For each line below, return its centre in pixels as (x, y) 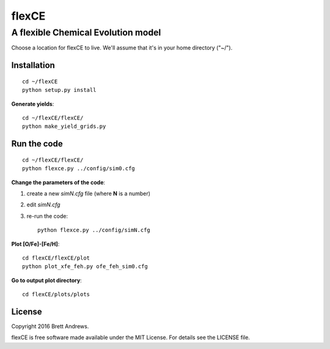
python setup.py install (59, 90)
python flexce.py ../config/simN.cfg (94, 230)
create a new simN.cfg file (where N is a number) (89, 193)
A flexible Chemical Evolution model (86, 32)
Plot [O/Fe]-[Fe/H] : (35, 244)
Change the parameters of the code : (58, 182)
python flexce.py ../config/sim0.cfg (79, 169)
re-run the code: (47, 216)
